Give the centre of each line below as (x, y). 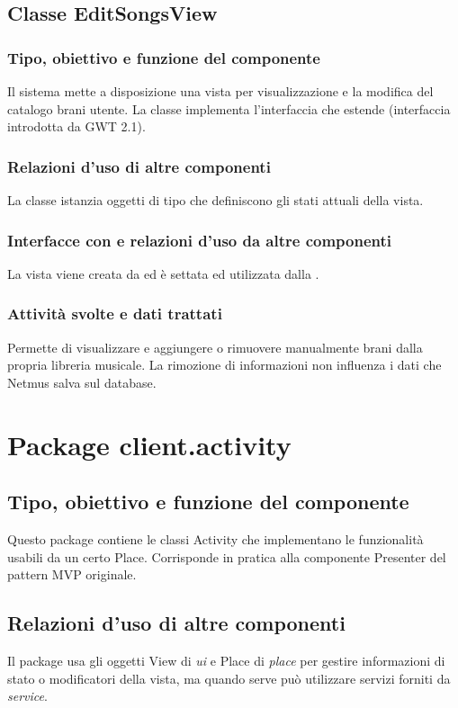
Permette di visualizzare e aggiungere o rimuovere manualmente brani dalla (215, 347)
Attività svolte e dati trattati (115, 314)
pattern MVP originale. (72, 574)
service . (27, 696)
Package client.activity (149, 444)
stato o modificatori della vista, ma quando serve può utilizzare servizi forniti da (229, 678)
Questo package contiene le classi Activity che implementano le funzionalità (216, 538)
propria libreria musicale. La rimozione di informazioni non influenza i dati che (225, 365)
